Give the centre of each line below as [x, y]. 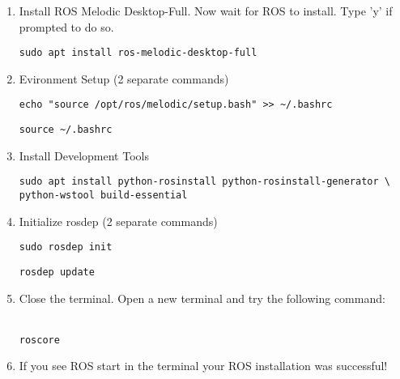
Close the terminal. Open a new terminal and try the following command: [202, 298]
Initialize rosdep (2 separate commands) [118, 221]
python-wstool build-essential [103, 195]
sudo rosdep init [66, 247]
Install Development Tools [84, 155]
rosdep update [57, 272]
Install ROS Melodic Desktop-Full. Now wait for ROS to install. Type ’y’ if [206, 11]
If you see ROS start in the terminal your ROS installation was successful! [203, 366]
